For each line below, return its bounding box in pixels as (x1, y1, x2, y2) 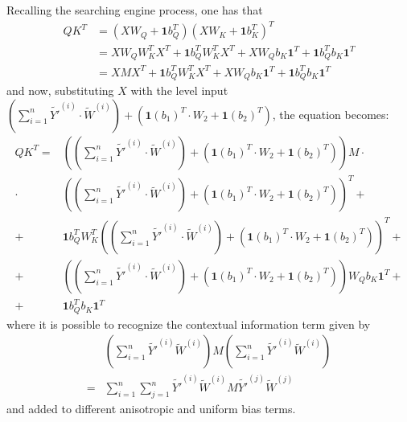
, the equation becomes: (272, 105, 389, 122)
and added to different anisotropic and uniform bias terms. (6, 399, 296, 416)
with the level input (130, 82, 228, 99)
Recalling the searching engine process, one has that (6, 2, 263, 18)
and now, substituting (6, 82, 114, 99)
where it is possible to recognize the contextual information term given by (6, 315, 371, 332)
